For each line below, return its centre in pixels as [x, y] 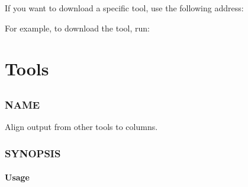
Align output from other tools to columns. [81, 127]
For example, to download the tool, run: [77, 28]
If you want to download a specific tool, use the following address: [124, 8]
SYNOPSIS [33, 153]
